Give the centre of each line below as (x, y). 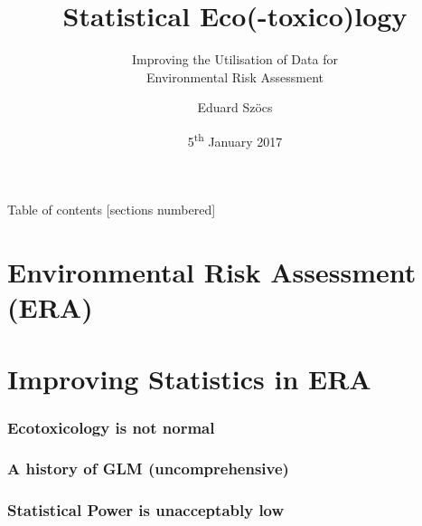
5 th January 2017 (235, 139)
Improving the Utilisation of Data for (235, 59)
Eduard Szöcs (235, 107)
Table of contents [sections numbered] (112, 210)
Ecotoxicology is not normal (111, 427)
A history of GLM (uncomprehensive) (148, 469)
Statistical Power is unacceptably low (146, 510)
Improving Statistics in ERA (189, 378)
